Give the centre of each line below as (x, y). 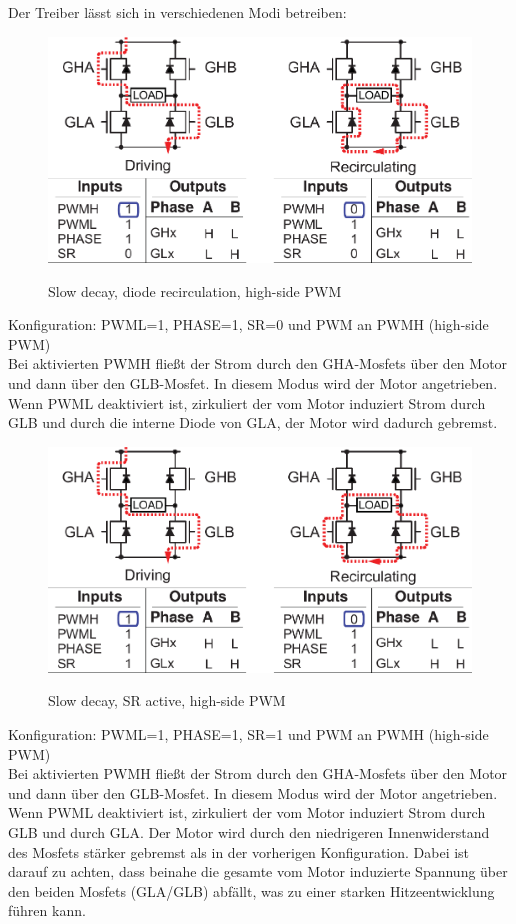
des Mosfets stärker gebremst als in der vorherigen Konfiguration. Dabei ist (239, 851)
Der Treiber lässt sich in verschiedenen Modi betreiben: (177, 12)
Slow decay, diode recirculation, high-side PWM (195, 290)
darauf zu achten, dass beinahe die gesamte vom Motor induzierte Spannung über (258, 871)
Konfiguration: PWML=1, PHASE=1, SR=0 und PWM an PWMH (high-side (248, 324)
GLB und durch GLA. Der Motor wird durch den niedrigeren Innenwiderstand (249, 831)
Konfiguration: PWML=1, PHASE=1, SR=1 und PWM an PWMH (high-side (248, 733)
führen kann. (47, 910)
